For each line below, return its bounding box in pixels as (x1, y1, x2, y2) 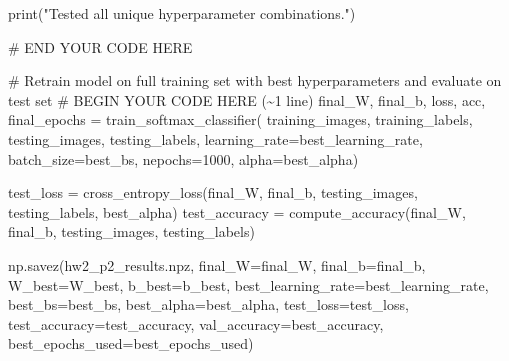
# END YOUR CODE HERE (8, 36, 193, 57)
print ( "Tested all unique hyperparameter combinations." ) (8, 3, 356, 23)
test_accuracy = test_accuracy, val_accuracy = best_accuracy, (8, 313, 384, 334)
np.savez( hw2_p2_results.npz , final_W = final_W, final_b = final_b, (8, 254, 426, 275)
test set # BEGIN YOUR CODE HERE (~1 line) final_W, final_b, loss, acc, (8, 89, 486, 110)
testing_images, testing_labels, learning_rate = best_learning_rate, (8, 128, 423, 149)
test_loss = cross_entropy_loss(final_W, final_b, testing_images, (8, 182, 418, 203)
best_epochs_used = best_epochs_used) (8, 333, 254, 354)
